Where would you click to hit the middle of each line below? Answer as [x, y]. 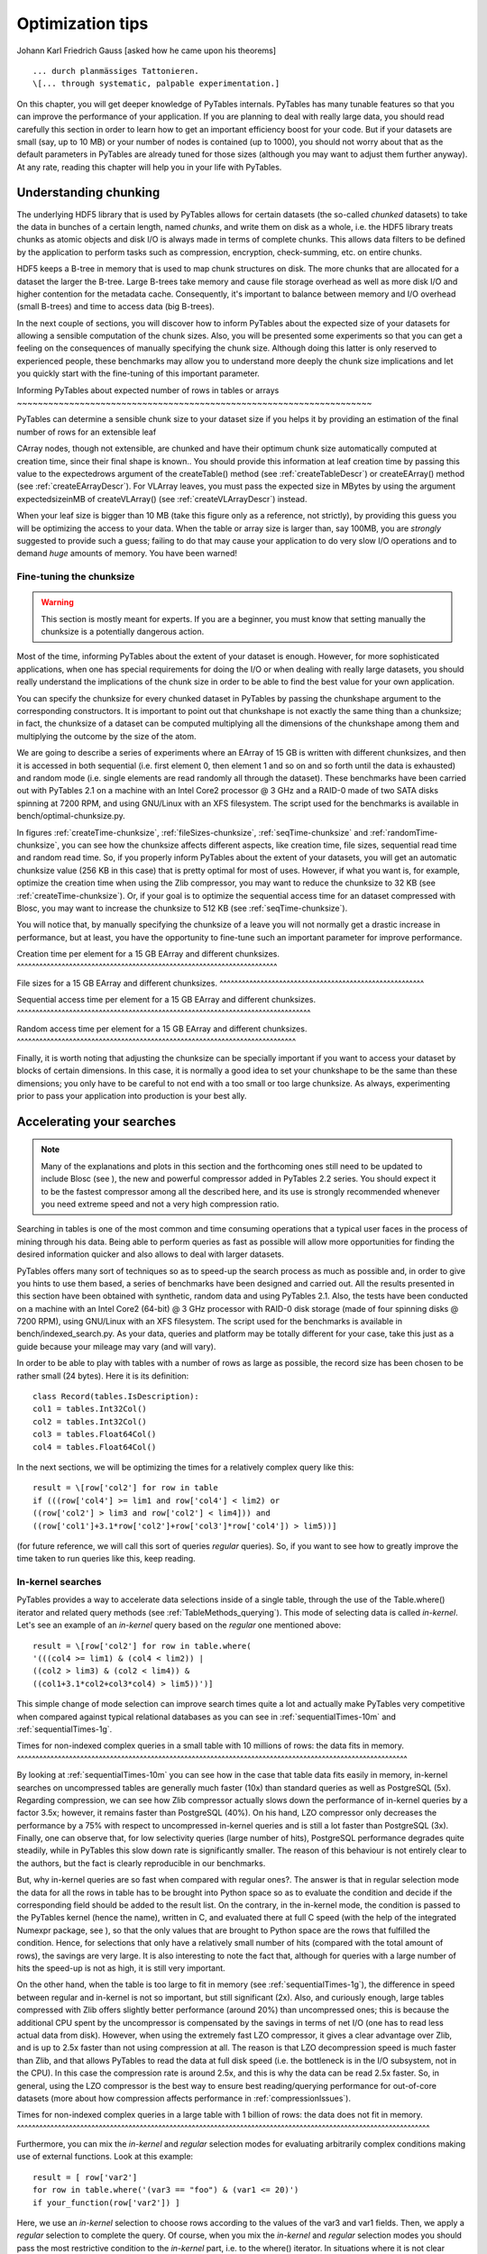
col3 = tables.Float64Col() [95, 1434]
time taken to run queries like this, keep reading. [106, 1559]
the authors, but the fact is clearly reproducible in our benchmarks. [141, 1863]
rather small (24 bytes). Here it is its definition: [103, 1376]
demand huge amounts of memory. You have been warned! [127, 554]
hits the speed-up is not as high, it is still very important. [121, 1968]
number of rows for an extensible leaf [87, 432]
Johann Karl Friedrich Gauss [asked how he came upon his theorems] [147, 50]
